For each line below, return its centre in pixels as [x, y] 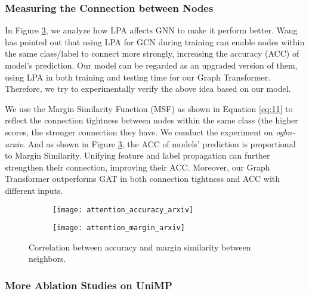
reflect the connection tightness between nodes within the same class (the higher [152, 120]
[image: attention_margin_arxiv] [119, 228]
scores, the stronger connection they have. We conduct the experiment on [139, 131]
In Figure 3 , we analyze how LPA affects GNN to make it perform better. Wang [151, 30]
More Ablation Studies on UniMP [89, 285]
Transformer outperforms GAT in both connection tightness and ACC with [143, 179]
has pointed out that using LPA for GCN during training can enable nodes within [155, 41]
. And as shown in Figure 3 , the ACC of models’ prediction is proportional [159, 143]
